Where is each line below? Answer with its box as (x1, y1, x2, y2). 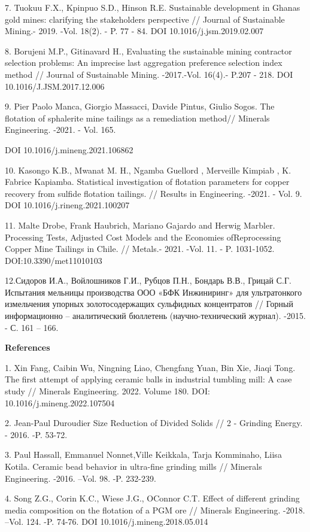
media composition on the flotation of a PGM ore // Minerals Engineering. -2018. (5, 503, 305, 516)
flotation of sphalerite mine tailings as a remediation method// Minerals (5, 111, 270, 124)
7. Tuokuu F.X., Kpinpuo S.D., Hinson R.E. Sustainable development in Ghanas (5, 1, 300, 13)
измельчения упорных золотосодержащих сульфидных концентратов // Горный (5, 297, 293, 310)
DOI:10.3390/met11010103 (5, 254, 102, 266)
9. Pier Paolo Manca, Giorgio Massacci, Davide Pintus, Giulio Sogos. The (5, 100, 275, 113)
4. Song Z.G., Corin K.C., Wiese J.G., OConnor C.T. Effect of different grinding (5, 492, 300, 504)
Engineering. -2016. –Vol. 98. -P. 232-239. (5, 472, 156, 484)
